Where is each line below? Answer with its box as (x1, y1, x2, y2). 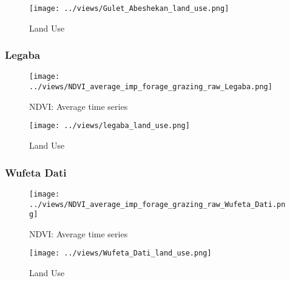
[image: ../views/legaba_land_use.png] (29, 121, 190, 130)
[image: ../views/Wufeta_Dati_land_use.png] (29, 249, 212, 258)
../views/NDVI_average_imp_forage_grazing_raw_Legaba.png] (29, 83, 272, 92)
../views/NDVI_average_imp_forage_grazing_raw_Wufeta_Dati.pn (29, 200, 286, 209)
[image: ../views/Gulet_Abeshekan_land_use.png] (29, 4, 229, 13)
